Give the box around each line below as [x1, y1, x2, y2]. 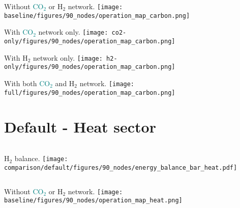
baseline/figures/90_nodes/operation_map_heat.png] [4, 197, 183, 204]
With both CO [4, 77, 50, 88]
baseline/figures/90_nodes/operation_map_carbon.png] [4, 12, 190, 19]
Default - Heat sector [4, 116, 156, 137]
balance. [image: [14, 153, 68, 164]
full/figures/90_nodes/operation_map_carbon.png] [4, 89, 175, 96]
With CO [4, 27, 34, 37]
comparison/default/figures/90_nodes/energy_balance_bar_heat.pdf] [4, 164, 237, 172]
